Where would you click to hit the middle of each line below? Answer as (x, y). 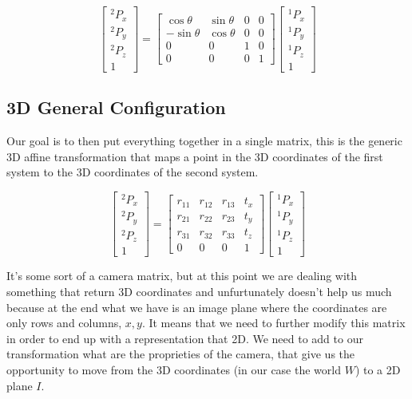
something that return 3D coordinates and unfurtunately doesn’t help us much (199, 292)
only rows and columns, (64, 323)
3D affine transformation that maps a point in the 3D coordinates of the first (195, 156)
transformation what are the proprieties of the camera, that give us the (181, 354)
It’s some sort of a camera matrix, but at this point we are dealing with (182, 276)
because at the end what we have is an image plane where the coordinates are (197, 307)
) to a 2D (378, 369)
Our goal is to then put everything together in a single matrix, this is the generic (204, 140)
